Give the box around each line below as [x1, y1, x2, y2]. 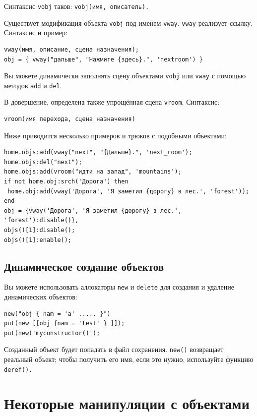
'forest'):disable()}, [4, 217, 79, 224]
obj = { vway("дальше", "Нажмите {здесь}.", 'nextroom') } [4, 56, 203, 63]
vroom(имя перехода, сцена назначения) [4, 116, 135, 123]
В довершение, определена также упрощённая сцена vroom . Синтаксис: [4, 97, 220, 107]
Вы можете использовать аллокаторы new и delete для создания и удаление [4, 282, 234, 292]
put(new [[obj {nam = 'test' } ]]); [4, 320, 125, 327]
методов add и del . [4, 80, 62, 90]
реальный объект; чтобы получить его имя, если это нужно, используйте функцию [4, 354, 254, 364]
